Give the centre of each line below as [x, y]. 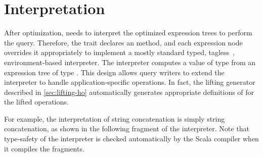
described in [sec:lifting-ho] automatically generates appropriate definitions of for [129, 92]
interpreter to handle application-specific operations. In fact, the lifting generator [130, 82]
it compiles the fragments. [44, 148]
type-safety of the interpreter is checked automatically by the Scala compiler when [131, 139]
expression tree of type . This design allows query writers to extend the [114, 72]
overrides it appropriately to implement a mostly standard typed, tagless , [119, 52]
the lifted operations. [36, 102]
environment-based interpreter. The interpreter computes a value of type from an [130, 62]
